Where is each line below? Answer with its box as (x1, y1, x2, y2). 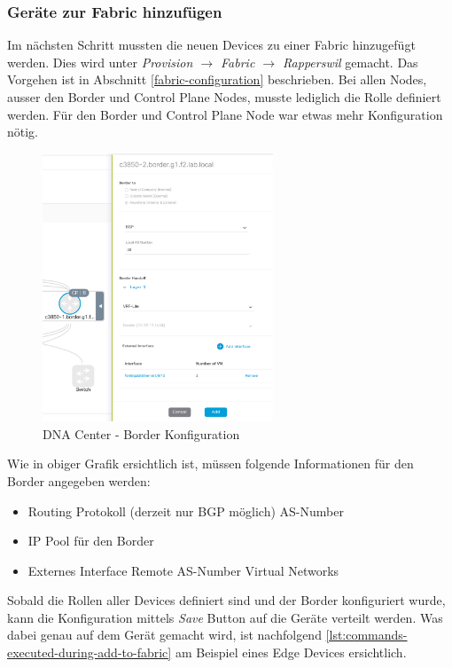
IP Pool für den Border (27, 531, 154, 550)
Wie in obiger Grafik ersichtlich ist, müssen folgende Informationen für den (7, 454, 414, 473)
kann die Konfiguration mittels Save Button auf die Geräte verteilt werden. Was (7, 608, 443, 626)
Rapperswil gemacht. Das (283, 52, 418, 71)
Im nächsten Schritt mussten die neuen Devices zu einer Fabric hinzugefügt (7, 35, 416, 54)
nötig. (7, 122, 39, 141)
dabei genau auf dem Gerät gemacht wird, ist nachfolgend (7, 625, 322, 644)
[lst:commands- (325, 625, 408, 644)
